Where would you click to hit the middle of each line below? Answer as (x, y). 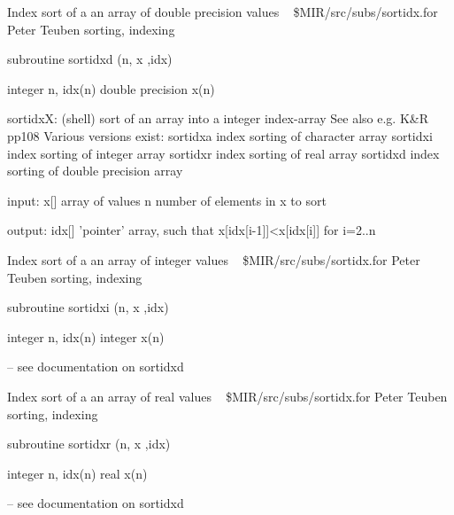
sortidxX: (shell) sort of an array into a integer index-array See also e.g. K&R (218, 118)
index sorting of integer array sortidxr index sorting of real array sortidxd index (223, 153)
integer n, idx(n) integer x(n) (86, 336)
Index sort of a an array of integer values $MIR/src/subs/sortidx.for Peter (214, 259)
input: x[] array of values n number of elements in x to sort (167, 200)
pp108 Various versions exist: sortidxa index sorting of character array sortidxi (220, 135)
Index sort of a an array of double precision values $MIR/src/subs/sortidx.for (223, 12)
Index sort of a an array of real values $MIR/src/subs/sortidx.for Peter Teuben (227, 396)
